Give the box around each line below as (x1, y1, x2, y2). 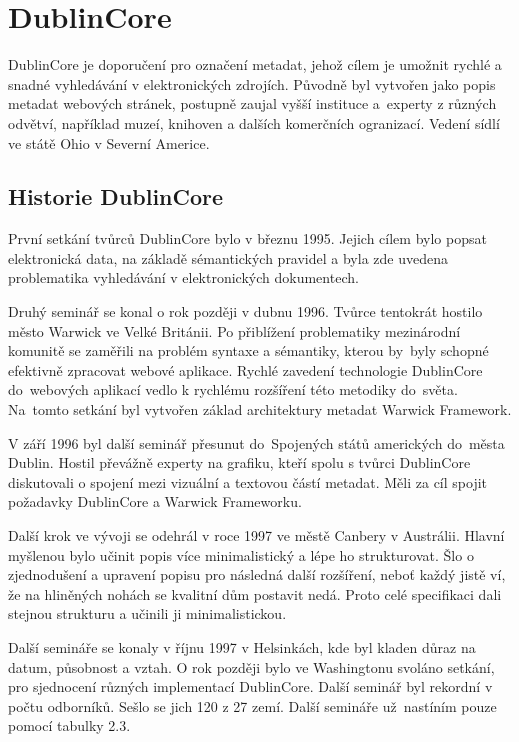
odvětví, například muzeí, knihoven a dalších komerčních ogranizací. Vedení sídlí (8, 112, 500, 133)
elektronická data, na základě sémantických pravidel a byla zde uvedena (8, 247, 448, 268)
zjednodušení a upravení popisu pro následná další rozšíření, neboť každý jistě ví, (8, 564, 506, 585)
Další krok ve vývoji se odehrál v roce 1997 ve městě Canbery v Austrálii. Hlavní (8, 525, 505, 546)
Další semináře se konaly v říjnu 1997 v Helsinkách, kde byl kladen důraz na (8, 636, 476, 657)
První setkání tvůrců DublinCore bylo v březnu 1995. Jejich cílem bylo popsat (8, 228, 487, 249)
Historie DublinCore (8, 181, 224, 212)
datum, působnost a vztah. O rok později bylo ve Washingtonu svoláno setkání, (8, 656, 495, 677)
